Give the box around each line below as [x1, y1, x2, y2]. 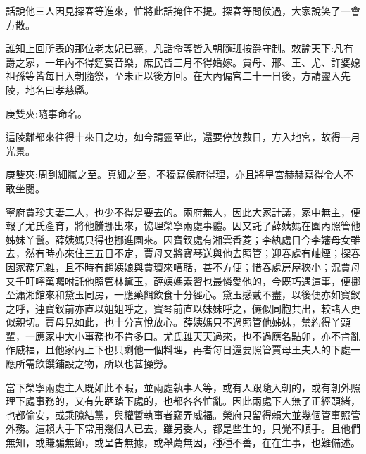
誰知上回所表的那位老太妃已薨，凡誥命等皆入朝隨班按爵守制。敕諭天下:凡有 [6, 41, 353, 56]
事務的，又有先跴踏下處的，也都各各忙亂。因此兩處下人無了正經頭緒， [34, 393, 360, 408]
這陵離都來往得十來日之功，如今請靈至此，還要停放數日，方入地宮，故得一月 [6, 130, 360, 144]
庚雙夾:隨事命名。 [6, 106, 87, 120]
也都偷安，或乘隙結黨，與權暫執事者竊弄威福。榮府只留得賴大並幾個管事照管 [6, 407, 360, 422]
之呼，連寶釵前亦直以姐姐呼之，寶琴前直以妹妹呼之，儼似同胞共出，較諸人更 [6, 301, 360, 315]
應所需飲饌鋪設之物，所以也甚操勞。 [6, 356, 173, 371]
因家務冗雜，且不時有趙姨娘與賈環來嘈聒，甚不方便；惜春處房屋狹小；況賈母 [6, 259, 360, 274]
